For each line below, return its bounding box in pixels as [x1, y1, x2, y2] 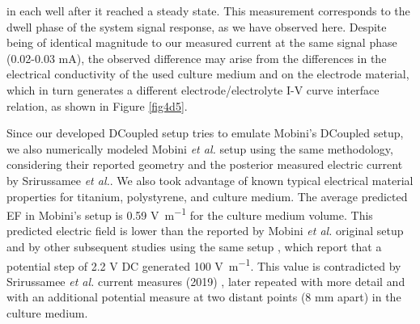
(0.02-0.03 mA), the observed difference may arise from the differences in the [6, 49, 387, 66]
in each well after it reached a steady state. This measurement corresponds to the [6, 2, 410, 19]
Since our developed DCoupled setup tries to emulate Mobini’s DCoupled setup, [6, 124, 404, 141]
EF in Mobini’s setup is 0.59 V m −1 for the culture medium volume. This [6, 204, 373, 223]
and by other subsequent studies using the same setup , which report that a [6, 238, 382, 255]
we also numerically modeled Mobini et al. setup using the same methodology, [6, 140, 393, 157]
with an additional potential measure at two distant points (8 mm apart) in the [6, 288, 401, 305]
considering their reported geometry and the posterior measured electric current [6, 156, 403, 173]
